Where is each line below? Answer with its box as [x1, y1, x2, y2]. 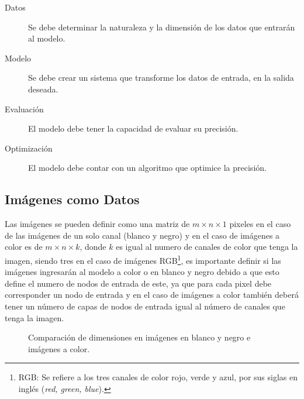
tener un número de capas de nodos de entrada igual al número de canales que [5, 300, 285, 312]
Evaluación [5, 102, 44, 115]
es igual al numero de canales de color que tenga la [116, 240, 298, 253]
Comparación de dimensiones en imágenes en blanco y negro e [28, 331, 251, 343]
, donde [80, 240, 106, 253]
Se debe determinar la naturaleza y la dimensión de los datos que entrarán [28, 20, 295, 33]
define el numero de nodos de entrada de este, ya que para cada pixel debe [5, 277, 272, 289]
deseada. [28, 82, 58, 95]
